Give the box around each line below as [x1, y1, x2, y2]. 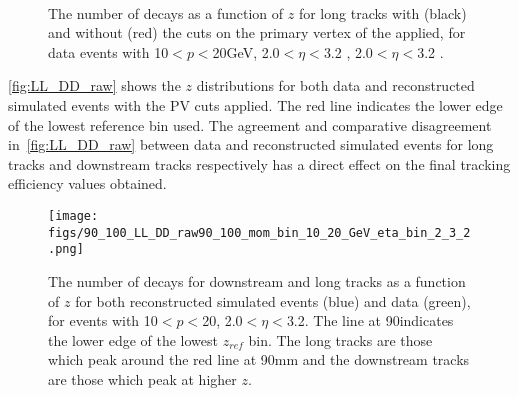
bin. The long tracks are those [248, 329, 433, 350]
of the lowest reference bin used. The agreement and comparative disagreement [8, 114, 492, 135]
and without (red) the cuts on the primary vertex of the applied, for [48, 22, 466, 43]
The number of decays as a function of [48, 2, 284, 23]
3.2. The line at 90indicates [286, 310, 454, 331]
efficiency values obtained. [8, 173, 167, 194]
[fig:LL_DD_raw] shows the [8, 75, 181, 96]
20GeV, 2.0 [212, 41, 280, 62]
